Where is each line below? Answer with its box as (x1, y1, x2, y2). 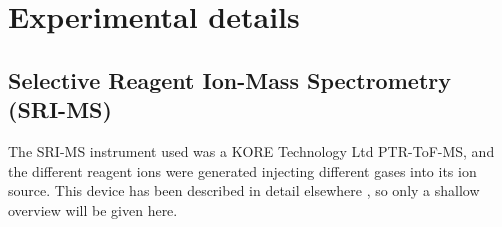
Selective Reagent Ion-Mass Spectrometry (8, 64, 451, 95)
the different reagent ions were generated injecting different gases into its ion (8, 160, 477, 181)
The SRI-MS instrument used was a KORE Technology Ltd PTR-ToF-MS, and (8, 140, 495, 161)
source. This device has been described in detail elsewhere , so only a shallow (8, 180, 480, 201)
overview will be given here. (8, 199, 178, 220)
